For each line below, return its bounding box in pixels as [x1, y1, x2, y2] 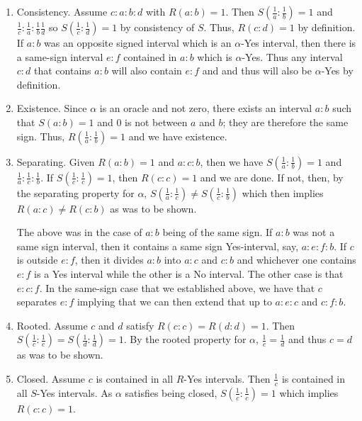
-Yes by [321, 63, 353, 78]
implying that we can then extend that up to [77, 294, 272, 309]
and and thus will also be [202, 63, 312, 78]
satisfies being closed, [125, 385, 217, 400]
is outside [16, 252, 58, 267]
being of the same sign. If [162, 225, 273, 240]
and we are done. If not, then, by [200, 169, 344, 184]
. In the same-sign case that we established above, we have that [39, 280, 315, 295]
